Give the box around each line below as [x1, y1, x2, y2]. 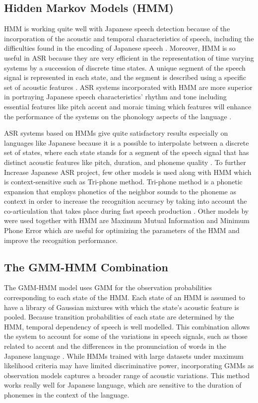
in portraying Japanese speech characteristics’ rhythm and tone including [4, 91, 227, 102]
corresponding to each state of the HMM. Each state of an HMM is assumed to [4, 292, 245, 303]
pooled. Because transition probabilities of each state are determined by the [4, 312, 234, 322]
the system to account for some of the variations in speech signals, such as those [4, 331, 248, 341]
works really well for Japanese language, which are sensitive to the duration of [4, 380, 242, 390]
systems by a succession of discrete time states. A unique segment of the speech [4, 62, 246, 73]
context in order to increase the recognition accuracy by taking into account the [4, 196, 247, 206]
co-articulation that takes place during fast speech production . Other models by [4, 205, 249, 216]
